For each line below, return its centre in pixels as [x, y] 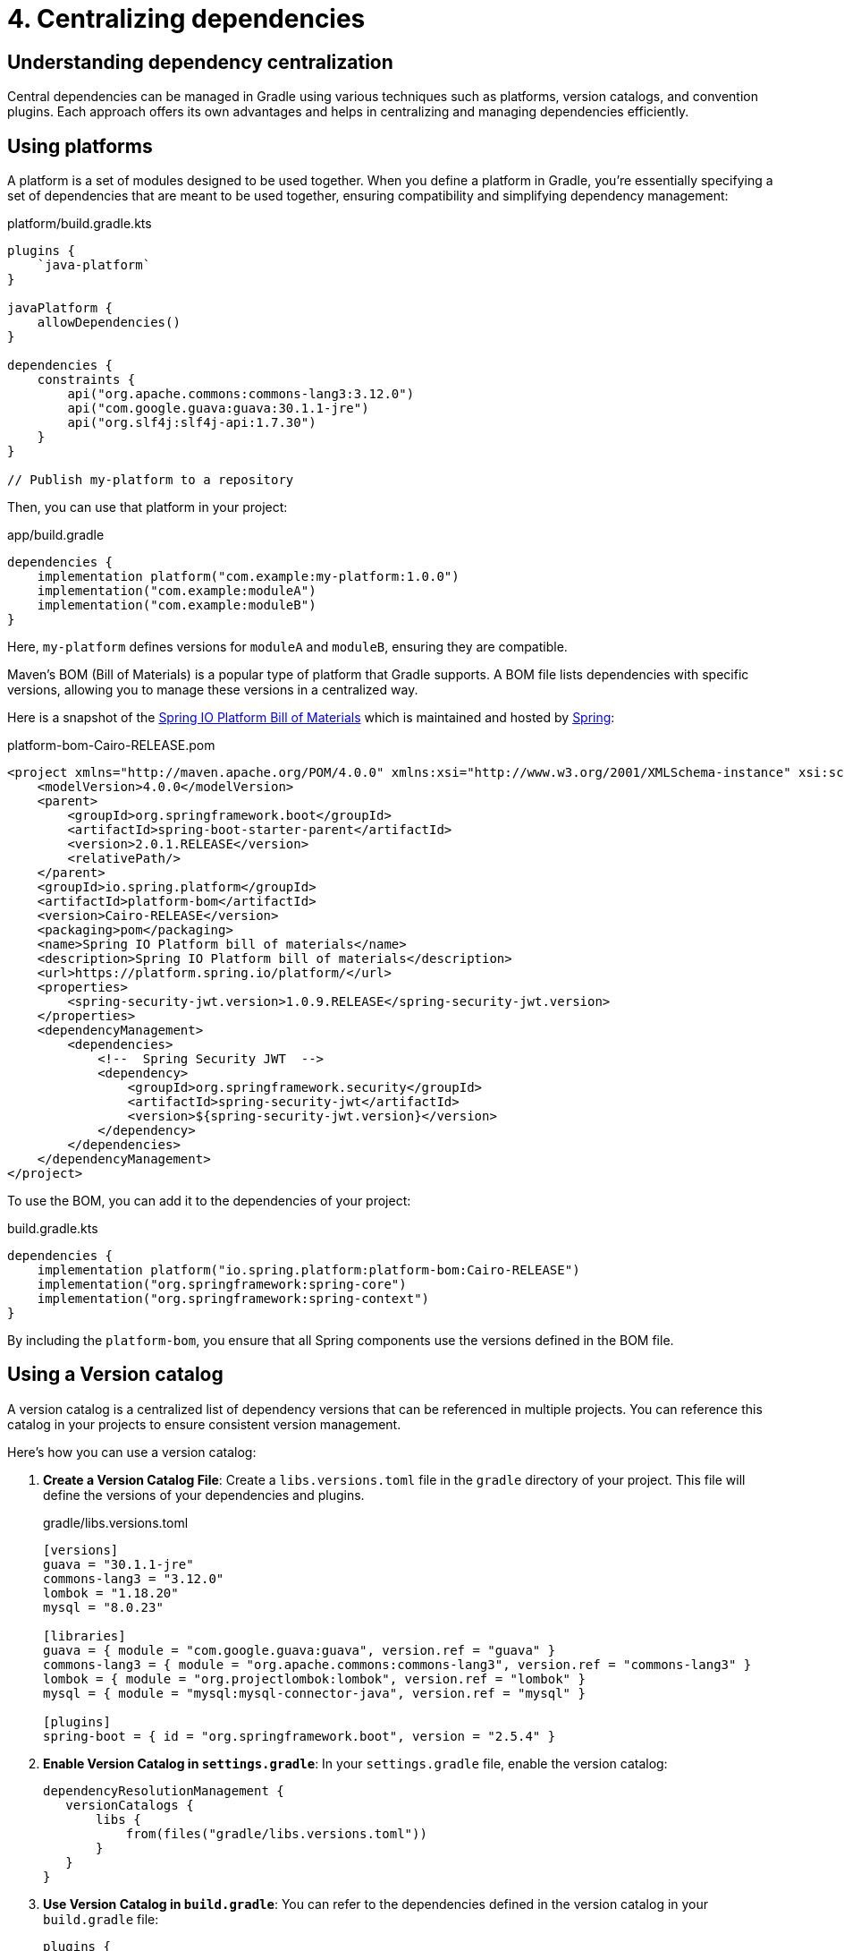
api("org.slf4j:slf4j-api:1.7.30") [192, 423]
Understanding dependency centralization [200, 62]
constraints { [86, 380]
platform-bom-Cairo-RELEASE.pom [111, 745]
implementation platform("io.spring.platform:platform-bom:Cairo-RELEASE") [308, 1270]
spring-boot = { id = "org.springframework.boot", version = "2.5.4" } [300, 1736]
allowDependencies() [109, 323]
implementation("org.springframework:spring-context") [233, 1299]
